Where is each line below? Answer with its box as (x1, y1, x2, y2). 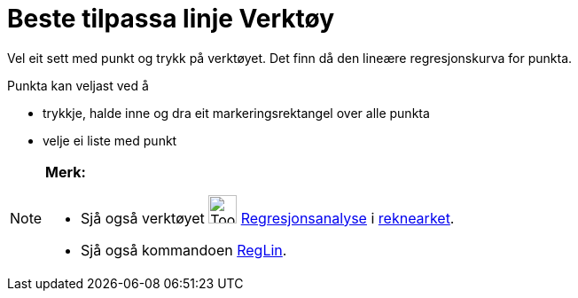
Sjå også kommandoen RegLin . (81, 240, 287, 259)
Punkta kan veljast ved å (7, 77, 149, 93)
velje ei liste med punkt (43, 132, 177, 148)
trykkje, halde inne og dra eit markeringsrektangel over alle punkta (43, 105, 430, 121)
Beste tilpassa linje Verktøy (7, 4, 335, 34)
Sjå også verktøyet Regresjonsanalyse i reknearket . (81, 208, 455, 227)
